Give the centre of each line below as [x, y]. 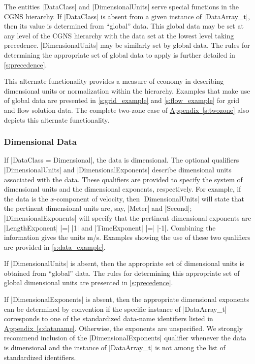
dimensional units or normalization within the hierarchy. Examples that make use [127, 90]
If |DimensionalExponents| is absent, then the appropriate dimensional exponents [127, 299]
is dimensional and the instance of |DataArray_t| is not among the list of [115, 347]
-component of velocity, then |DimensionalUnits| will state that [149, 198]
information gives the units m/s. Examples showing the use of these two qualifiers [127, 237]
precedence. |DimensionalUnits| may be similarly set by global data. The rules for [127, 45]
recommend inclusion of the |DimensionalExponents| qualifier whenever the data [125, 338]
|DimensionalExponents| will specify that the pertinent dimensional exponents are [127, 217]
